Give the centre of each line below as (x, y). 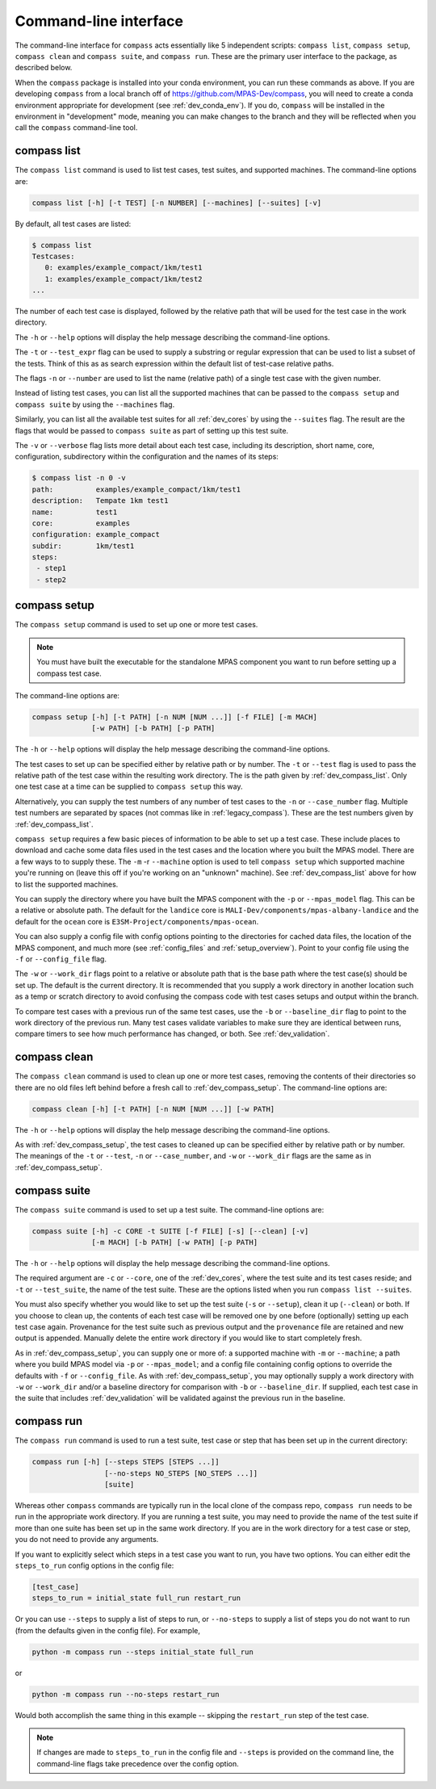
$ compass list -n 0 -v (79, 478)
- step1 (52, 568)
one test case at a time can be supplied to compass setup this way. (129, 786)
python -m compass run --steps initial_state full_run (143, 1652)
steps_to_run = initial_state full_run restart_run (136, 1598)
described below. (44, 68)
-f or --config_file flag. (61, 959)
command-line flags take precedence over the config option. (138, 1763)
